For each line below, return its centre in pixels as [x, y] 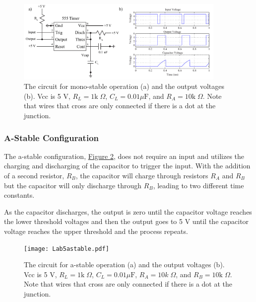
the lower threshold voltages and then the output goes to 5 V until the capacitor [127, 221]
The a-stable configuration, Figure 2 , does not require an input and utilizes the [124, 156]
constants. [19, 195]
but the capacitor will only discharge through [73, 185]
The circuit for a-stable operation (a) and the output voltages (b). [124, 264]
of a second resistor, [34, 176]
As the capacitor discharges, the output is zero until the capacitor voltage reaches [128, 211]
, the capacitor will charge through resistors [142, 176]
